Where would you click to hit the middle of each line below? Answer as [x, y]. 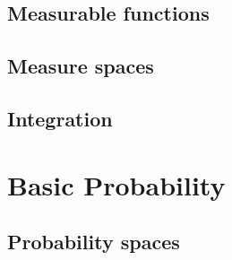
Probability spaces [94, 242]
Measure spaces [81, 66]
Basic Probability [116, 184]
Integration [60, 118]
